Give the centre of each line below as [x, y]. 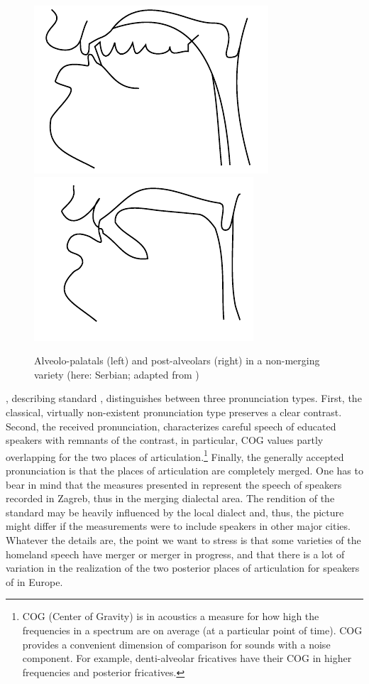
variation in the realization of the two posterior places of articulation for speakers [183, 568]
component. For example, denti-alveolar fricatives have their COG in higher [187, 658]
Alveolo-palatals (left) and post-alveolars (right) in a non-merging [177, 360]
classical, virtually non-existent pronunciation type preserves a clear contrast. [174, 412]
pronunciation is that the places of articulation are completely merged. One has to [184, 470]
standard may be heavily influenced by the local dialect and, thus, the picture [175, 512]
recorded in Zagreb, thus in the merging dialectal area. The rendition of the [170, 498]
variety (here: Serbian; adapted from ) [117, 374]
